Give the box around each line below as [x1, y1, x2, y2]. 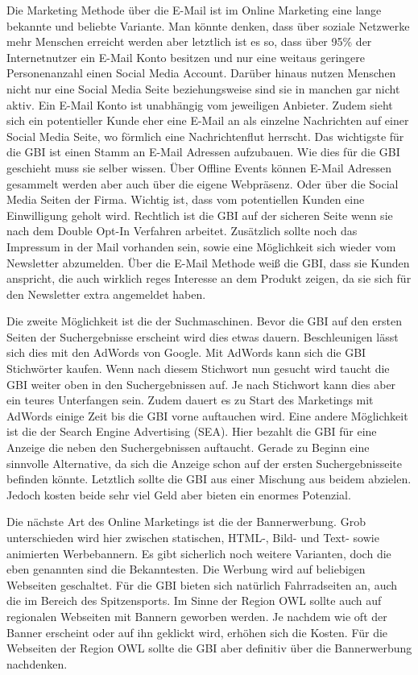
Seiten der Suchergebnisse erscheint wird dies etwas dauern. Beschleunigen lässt [6, 328, 399, 345]
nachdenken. [6, 655, 68, 672]
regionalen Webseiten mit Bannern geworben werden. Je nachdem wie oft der [6, 607, 387, 624]
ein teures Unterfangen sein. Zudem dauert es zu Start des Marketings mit [6, 391, 374, 408]
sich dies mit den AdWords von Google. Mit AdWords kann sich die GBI [6, 344, 366, 361]
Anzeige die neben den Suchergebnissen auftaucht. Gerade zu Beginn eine [6, 439, 370, 456]
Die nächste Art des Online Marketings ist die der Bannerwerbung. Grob [6, 513, 366, 530]
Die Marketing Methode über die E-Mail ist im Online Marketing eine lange [6, 2, 382, 18]
